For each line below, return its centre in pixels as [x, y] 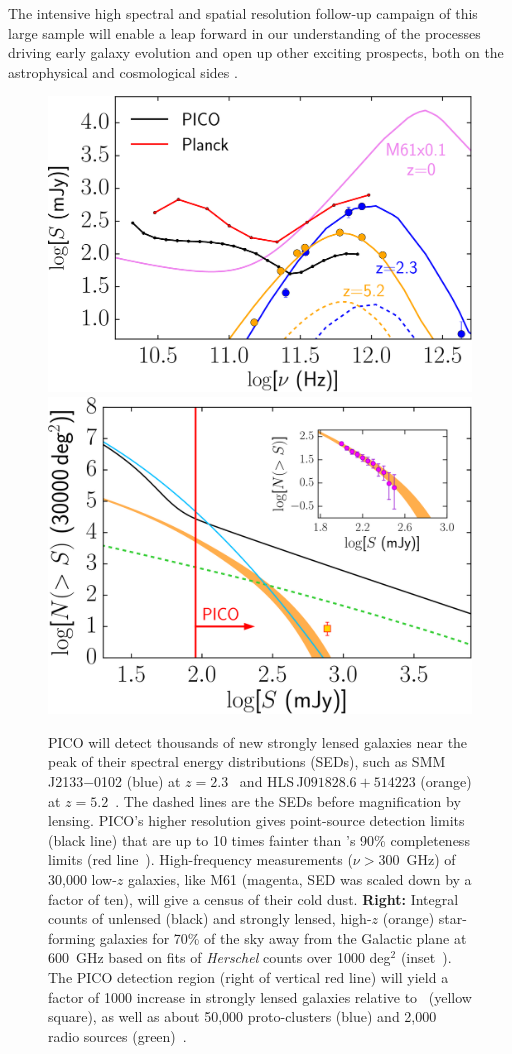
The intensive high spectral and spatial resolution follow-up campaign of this [243, 13]
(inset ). [426, 957]
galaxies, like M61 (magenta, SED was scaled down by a [300, 878]
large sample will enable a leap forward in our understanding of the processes [244, 32]
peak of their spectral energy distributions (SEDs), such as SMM [247, 761]
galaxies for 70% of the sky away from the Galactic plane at [283, 937]
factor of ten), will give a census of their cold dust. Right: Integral [253, 898]
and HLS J [271, 780]
